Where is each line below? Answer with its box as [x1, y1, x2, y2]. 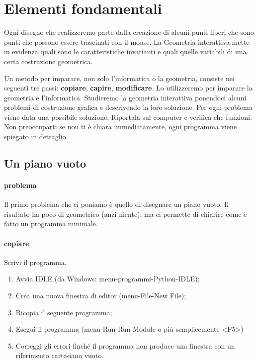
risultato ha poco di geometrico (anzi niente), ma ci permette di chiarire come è [4, 208, 247, 219]
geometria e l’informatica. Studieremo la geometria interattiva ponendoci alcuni [4, 92, 247, 102]
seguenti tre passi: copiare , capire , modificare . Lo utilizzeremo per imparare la [4, 83, 253, 93]
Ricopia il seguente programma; [15, 307, 112, 317]
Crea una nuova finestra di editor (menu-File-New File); [15, 290, 186, 300]
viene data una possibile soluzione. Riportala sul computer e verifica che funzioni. [4, 111, 252, 122]
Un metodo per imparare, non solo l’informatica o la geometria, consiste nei [4, 73, 235, 83]
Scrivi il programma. [4, 257, 67, 267]
